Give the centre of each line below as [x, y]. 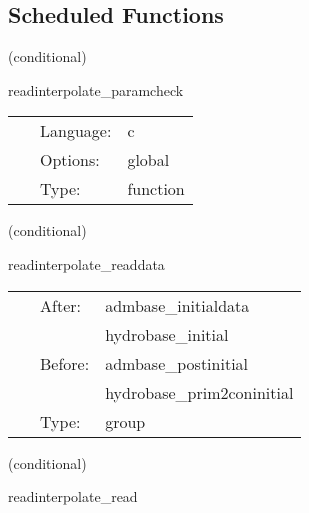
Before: [65, 363]
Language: [76, 131]
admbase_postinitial [177, 363]
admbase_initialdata [177, 305]
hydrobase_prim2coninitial [199, 392]
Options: [70, 160]
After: [60, 305]
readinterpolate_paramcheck [96, 89]
